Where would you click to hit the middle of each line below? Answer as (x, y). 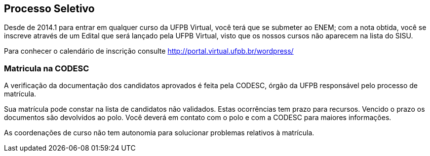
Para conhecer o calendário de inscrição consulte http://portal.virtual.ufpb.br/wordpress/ (149, 51)
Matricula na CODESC (47, 68)
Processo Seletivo (49, 9)
